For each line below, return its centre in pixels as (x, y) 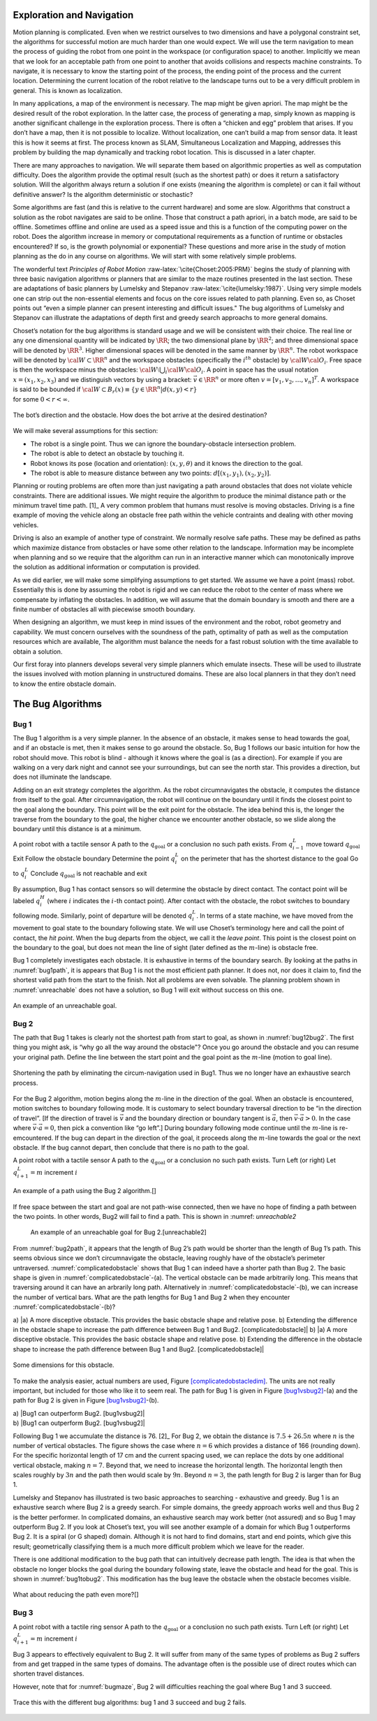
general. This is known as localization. (68, 90)
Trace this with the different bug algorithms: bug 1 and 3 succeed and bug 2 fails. (130, 1702)
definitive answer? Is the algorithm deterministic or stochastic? (103, 194)
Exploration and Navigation (73, 15)
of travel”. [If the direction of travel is (66, 1118)
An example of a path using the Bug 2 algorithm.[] (84, 1191)
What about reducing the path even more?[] (76, 1595)
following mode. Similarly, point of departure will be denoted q (103, 916)
